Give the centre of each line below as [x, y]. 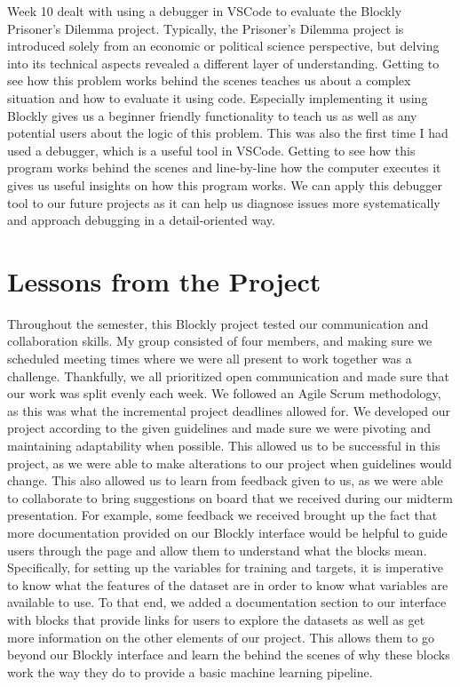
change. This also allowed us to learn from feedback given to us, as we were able [225, 480]
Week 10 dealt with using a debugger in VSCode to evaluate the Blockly [205, 11]
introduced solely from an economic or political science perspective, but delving [223, 46]
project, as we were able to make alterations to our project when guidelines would [230, 463]
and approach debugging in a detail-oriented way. [141, 220]
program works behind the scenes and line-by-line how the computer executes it [224, 168]
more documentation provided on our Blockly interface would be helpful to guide [227, 532]
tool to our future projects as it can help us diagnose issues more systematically [224, 202]
